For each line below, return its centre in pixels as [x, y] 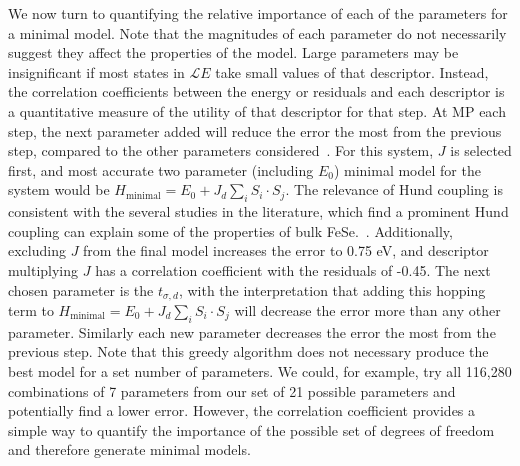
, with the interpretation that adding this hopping [332, 289]
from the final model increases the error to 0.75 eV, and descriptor [286, 250]
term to [31, 309]
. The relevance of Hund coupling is [394, 189]
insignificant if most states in [96, 71]
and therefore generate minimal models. [129, 449]
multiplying [43, 269]
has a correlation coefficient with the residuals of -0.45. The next [293, 269]
